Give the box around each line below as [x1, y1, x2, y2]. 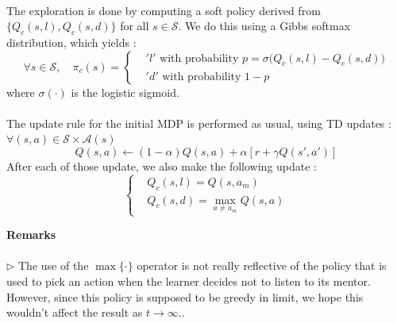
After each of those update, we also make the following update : [6, 157, 318, 174]
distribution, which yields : [6, 33, 137, 50]
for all [120, 17, 149, 34]
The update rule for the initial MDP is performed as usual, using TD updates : [6, 114, 391, 131]
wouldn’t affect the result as [6, 304, 143, 321]
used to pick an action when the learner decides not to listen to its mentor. [6, 272, 371, 289]
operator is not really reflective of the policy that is [137, 257, 387, 274]
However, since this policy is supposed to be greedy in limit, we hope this [6, 288, 364, 305]
